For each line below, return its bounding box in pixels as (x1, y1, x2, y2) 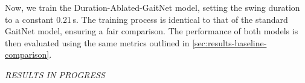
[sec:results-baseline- (192, 36, 267, 49)
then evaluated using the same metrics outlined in (5, 36, 190, 49)
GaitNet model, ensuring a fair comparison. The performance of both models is (5, 25, 298, 37)
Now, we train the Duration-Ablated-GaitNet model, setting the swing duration (5, 1, 300, 13)
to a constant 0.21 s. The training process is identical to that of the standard (5, 13, 288, 25)
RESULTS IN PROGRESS (5, 68, 105, 81)
